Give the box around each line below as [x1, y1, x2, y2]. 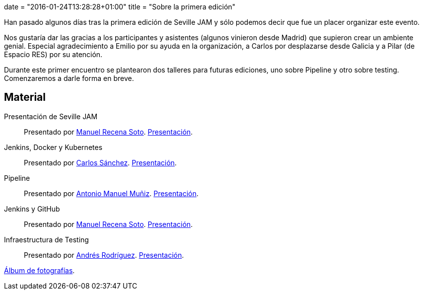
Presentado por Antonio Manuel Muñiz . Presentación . [24, 189, 199, 198]
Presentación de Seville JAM [4, 112, 98, 121]
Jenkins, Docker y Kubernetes [4, 143, 103, 151]
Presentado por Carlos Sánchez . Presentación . [24, 158, 177, 167]
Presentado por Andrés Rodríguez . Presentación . [24, 250, 184, 259]
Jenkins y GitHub [4, 204, 60, 213]
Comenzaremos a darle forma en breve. [4, 74, 134, 82]
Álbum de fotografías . [4, 266, 75, 275]
